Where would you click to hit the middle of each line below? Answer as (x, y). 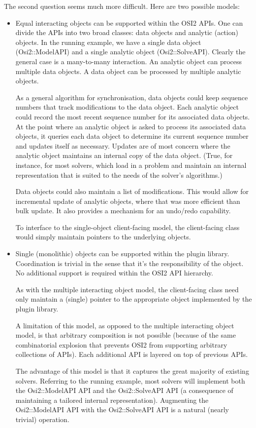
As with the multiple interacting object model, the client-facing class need (127, 289)
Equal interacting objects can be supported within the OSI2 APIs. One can (129, 22)
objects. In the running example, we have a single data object (108, 42)
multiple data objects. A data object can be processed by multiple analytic (128, 71)
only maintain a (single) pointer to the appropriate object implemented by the (134, 299)
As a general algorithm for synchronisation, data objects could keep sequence (132, 97)
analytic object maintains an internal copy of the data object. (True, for (124, 155)
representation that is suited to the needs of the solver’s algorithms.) (119, 175)
